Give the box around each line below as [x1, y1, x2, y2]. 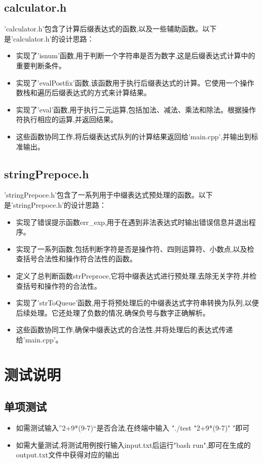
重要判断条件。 [16, 60, 66, 70]
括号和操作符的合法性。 [23, 280, 101, 291]
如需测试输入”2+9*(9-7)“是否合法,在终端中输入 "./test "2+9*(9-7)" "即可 [16, 422, 250, 433]
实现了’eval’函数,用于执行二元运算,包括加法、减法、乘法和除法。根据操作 [16, 104, 256, 114]
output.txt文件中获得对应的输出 [16, 449, 120, 460]
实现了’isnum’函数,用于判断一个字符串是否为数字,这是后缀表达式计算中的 [16, 50, 255, 61]
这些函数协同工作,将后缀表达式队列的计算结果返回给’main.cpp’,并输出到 [16, 131, 251, 141]
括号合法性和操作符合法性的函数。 [23, 253, 137, 264]
